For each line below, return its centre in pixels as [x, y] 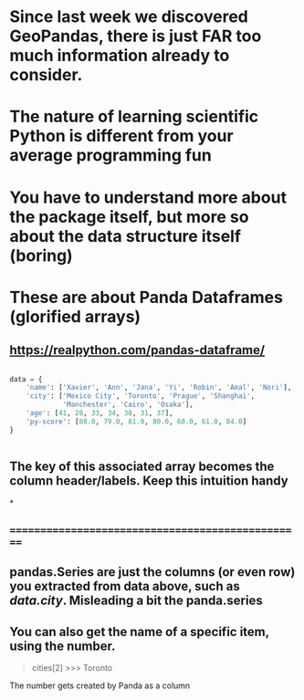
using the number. [63, 646]
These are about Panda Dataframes [146, 297]
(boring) [41, 255]
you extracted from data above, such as [125, 586]
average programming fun [110, 156]
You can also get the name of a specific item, [139, 632]
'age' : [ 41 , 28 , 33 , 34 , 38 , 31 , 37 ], [100, 413]
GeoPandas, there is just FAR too [136, 36]
